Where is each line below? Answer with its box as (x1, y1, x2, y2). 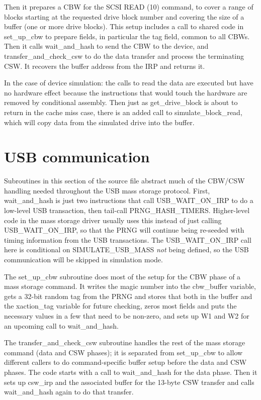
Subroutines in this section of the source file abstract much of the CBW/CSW (4, 175, 245, 186)
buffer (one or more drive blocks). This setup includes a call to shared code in (4, 21, 244, 32)
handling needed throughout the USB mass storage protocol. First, (4, 185, 210, 195)
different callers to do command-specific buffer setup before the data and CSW (4, 357, 247, 367)
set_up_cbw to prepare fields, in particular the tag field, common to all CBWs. (4, 31, 250, 41)
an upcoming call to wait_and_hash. (4, 320, 119, 331)
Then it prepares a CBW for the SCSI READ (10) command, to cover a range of (4, 2, 253, 12)
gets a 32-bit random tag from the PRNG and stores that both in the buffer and (4, 290, 252, 301)
